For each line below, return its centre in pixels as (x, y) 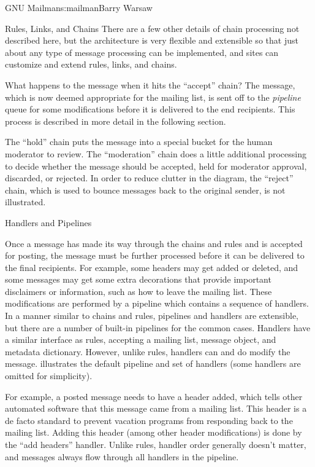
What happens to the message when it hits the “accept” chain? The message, (150, 84)
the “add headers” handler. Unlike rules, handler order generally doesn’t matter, (156, 444)
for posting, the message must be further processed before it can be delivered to (155, 255)
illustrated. (25, 202)
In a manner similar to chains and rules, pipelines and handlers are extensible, (152, 316)
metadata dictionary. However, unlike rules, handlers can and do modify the (148, 351)
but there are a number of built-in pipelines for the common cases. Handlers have (158, 327)
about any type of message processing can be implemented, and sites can (142, 52)
